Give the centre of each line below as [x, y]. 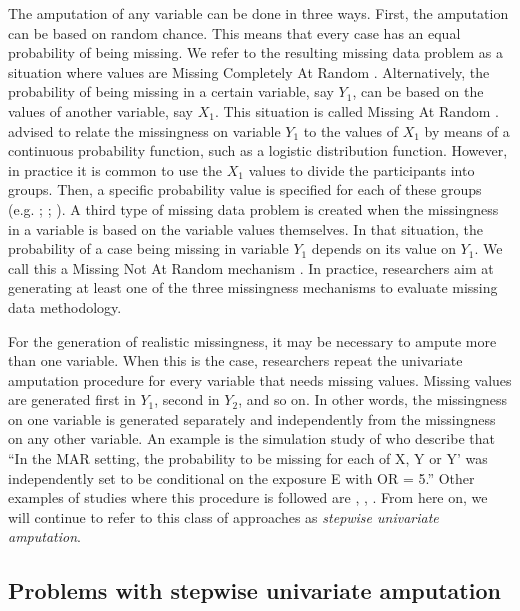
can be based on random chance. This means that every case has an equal [234, 32]
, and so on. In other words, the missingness [373, 399]
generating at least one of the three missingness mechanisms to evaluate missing [253, 287]
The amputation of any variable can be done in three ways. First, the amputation [258, 13]
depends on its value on [383, 248]
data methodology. [65, 306]
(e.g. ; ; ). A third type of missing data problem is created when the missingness [253, 208]
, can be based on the [418, 91]
